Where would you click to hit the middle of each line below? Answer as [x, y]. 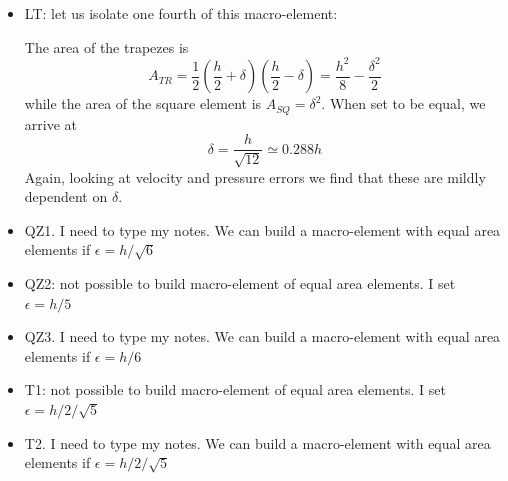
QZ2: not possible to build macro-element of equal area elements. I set [240, 283]
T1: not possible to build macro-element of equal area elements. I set [235, 389]
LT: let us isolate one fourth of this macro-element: [181, 13]
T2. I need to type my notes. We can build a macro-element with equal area [257, 442]
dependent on [66, 196]
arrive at [50, 123]
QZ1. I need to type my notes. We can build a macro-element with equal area [262, 229]
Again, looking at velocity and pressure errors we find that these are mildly [255, 176]
